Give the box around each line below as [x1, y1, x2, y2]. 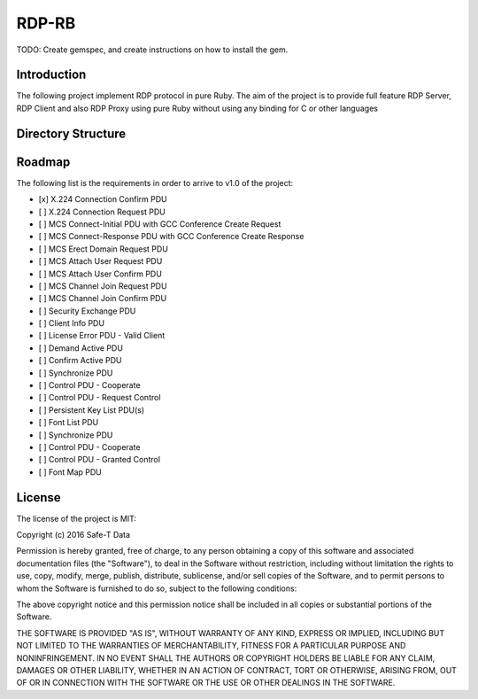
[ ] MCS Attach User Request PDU [38, 256, 163, 267]
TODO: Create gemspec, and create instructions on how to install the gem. [16, 44, 289, 55]
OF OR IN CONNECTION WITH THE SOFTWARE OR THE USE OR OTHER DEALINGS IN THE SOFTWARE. [16, 678, 396, 688]
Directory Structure [16, 126, 127, 141]
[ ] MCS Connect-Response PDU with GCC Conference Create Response [38, 231, 305, 242]
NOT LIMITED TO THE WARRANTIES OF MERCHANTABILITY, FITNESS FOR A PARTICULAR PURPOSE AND [16, 641, 406, 651]
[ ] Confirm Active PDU [38, 355, 123, 366]
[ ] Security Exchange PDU [38, 306, 136, 316]
